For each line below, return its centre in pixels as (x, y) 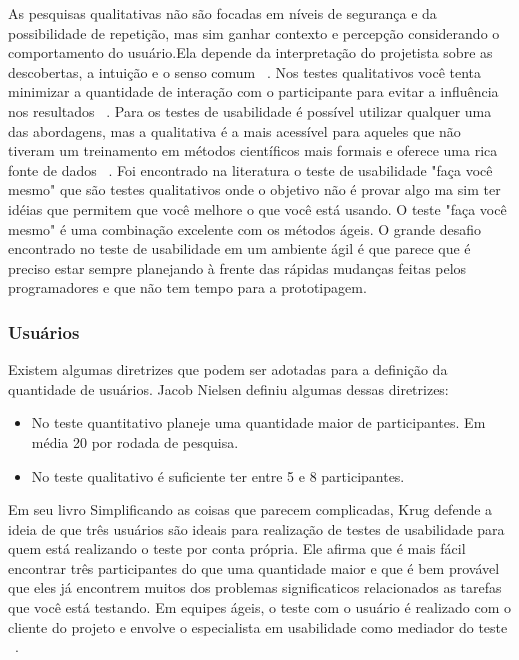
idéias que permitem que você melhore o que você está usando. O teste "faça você (257, 208)
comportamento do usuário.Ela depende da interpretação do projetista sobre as (250, 52)
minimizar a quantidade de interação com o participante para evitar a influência (253, 91)
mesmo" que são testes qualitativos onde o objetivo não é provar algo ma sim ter (254, 189)
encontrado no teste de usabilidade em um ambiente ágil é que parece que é (239, 248)
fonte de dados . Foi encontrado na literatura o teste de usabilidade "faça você (250, 169)
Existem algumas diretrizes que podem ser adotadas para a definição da (228, 369)
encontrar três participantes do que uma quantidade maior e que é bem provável (254, 567)
